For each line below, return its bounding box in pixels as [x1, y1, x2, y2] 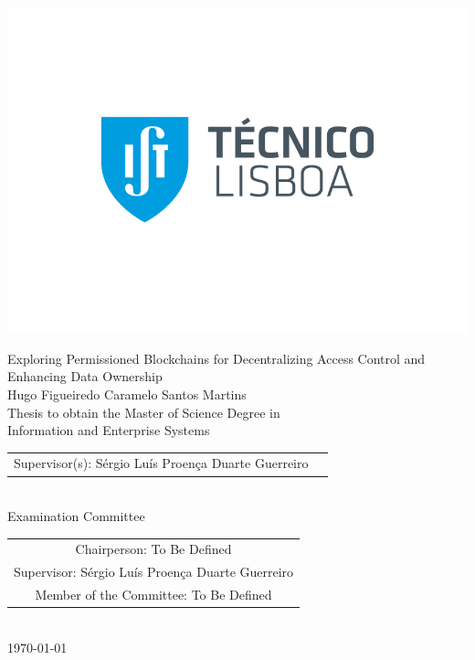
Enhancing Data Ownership [7, 367, 163, 386]
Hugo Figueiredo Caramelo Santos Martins [7, 384, 247, 403]
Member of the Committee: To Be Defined [35, 585, 272, 604]
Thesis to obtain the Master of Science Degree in [7, 402, 280, 421]
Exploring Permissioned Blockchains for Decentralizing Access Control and [7, 348, 426, 367]
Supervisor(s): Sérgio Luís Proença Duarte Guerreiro [14, 453, 309, 473]
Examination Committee [7, 506, 145, 526]
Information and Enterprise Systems [7, 420, 210, 440]
